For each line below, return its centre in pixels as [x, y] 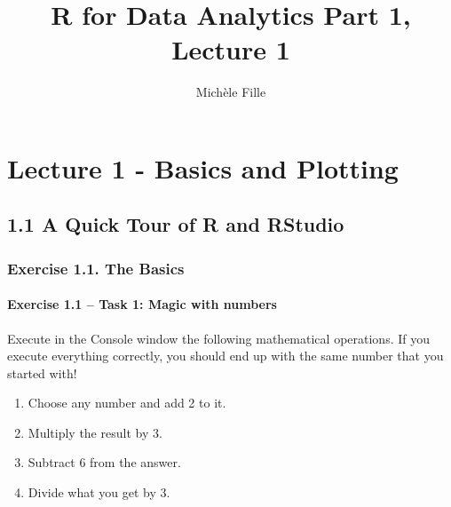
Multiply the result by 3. [95, 432]
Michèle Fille [231, 92]
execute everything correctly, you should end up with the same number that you [225, 356]
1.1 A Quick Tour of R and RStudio [176, 224]
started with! [42, 372]
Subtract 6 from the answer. [104, 462]
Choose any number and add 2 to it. [127, 403]
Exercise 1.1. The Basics [96, 268]
